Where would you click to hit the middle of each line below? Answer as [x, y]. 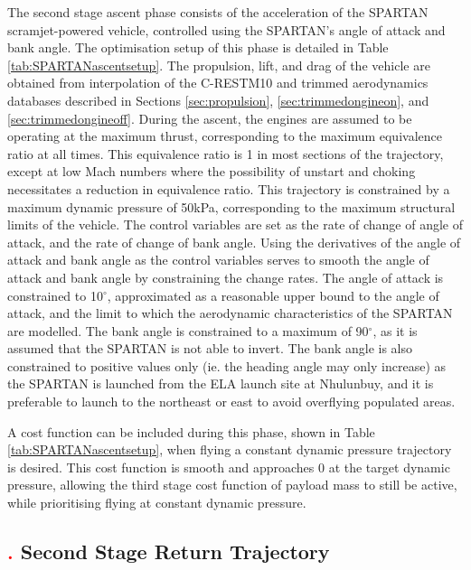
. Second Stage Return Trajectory [169, 551]
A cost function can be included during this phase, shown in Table [191, 431]
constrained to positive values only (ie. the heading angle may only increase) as [227, 365]
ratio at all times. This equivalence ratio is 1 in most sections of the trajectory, [226, 153]
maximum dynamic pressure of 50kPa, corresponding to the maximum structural [231, 206]
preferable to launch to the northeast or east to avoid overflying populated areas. [231, 402]
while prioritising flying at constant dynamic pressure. [157, 503]
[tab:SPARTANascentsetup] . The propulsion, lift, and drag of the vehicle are [219, 65]
